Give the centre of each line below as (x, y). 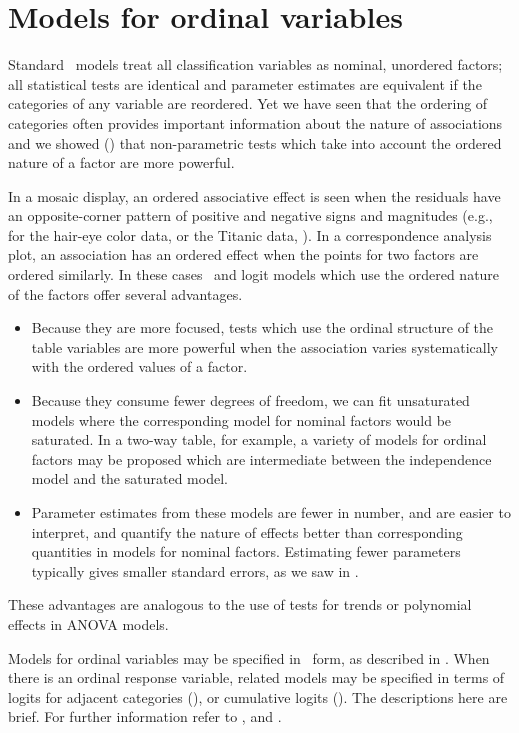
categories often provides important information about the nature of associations (255, 122)
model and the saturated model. (129, 478)
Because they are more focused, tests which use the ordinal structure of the (262, 327)
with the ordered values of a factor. (139, 366)
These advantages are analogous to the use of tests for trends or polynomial (240, 604)
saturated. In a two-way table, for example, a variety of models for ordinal (259, 439)
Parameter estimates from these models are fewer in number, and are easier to (271, 512)
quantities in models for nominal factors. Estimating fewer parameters (246, 551)
